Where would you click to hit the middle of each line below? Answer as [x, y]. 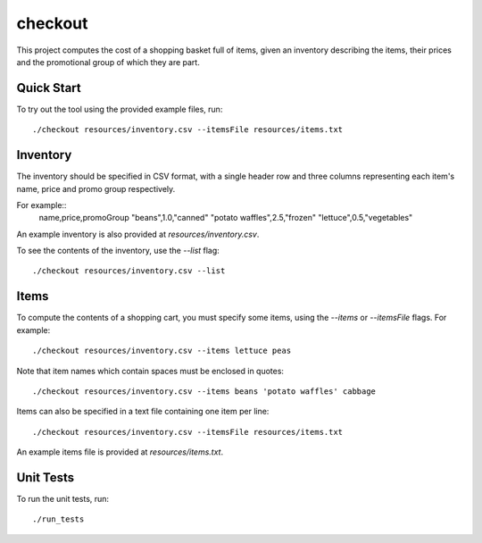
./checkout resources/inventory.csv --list [129, 271]
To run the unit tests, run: [63, 499]
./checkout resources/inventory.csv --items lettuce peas [162, 351]
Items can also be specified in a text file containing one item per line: [143, 412]
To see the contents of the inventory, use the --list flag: [118, 251]
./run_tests [58, 519]
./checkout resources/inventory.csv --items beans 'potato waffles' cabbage [204, 391]
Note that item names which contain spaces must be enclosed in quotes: [150, 371]
